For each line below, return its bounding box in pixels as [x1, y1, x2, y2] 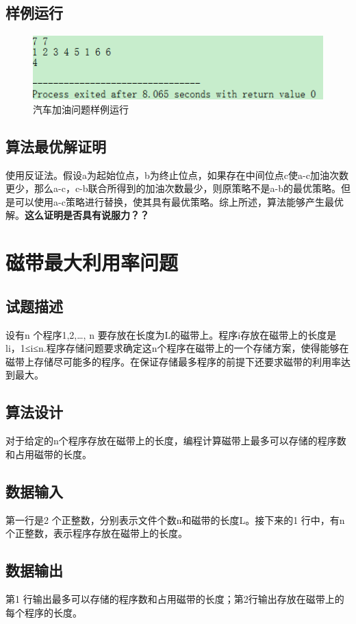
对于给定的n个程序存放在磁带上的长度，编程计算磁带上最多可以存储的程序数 [5, 433, 346, 448]
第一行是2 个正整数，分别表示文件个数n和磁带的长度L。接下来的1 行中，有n [5, 512, 345, 527]
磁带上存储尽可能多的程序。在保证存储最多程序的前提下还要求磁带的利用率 [5, 354, 341, 368]
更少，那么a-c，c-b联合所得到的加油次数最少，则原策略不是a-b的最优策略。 [5, 181, 341, 195]
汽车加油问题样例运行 [33, 101, 129, 116]
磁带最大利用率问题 [5, 248, 179, 276]
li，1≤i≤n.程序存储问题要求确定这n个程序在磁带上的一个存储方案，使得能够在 [5, 341, 349, 355]
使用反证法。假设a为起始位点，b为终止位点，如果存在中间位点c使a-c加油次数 [5, 167, 348, 182]
